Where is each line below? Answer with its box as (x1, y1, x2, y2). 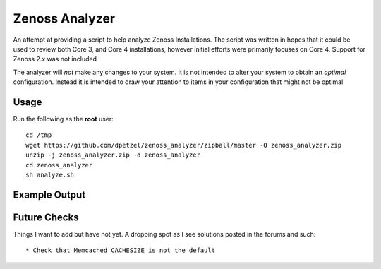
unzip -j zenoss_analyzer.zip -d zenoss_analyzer (25, 151, 201, 159)
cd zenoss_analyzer (25, 161, 93, 169)
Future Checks (13, 211, 79, 223)
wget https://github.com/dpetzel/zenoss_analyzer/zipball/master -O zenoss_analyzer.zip (25, 141, 342, 149)
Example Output (13, 189, 86, 201)
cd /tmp (25, 131, 52, 139)
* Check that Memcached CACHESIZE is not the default (25, 246, 215, 254)
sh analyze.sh (25, 170, 74, 179)
